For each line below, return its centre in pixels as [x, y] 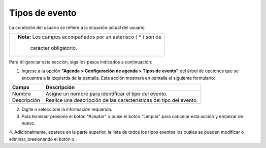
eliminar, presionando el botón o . [43, 139]
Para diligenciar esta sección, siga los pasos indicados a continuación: [81, 62]
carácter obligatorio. [54, 48]
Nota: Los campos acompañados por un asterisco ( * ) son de [90, 37]
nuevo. [28, 123]
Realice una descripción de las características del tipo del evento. [122, 100]
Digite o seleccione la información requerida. [67, 109]
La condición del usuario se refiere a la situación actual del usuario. [78, 28]
